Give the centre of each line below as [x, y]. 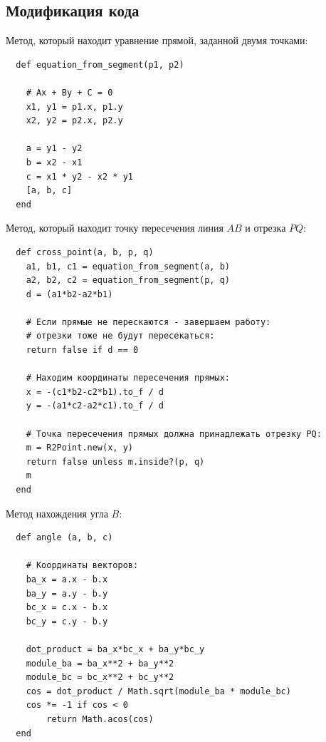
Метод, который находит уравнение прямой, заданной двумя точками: [157, 40]
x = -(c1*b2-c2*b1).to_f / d [95, 392]
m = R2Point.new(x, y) [79, 448]
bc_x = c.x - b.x [67, 608]
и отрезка [265, 228]
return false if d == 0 [82, 350]
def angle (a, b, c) [64, 538]
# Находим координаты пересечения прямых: [128, 378]
